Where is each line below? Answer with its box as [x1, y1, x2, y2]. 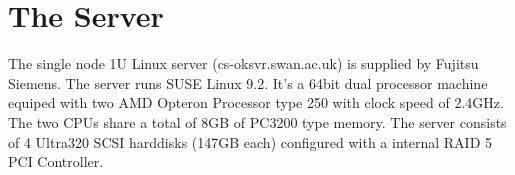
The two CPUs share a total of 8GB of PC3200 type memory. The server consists [8, 111, 507, 132]
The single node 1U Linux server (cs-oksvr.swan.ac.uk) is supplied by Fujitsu [8, 53, 479, 74]
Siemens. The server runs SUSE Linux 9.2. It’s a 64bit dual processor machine [8, 72, 488, 93]
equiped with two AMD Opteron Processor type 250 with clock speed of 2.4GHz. [8, 92, 504, 113]
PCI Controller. [8, 151, 104, 172]
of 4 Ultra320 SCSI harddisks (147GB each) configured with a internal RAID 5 [8, 131, 493, 152]
